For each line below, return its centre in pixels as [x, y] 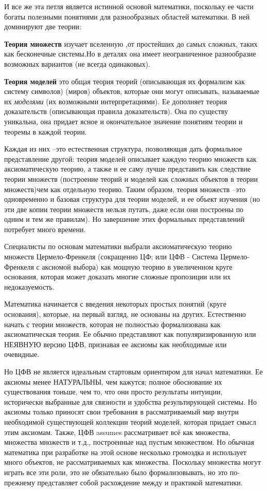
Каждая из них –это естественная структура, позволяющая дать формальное [123, 149]
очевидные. [22, 354]
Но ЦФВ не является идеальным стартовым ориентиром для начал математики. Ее [133, 371]
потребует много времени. [45, 229]
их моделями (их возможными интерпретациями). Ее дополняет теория [116, 101]
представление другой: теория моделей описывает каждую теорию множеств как [130, 158]
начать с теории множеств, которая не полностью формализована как [112, 324]
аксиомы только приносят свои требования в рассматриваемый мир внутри [121, 412]
